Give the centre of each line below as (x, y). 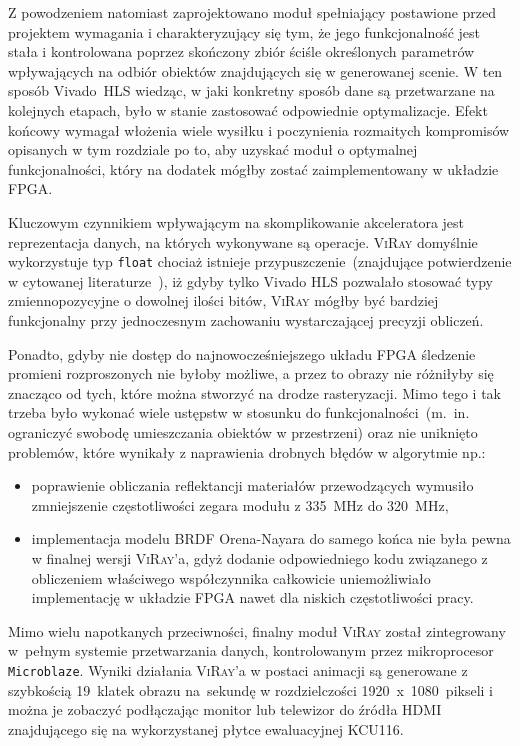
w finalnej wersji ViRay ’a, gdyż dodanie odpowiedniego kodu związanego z (259, 557)
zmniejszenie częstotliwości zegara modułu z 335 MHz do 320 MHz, (240, 504)
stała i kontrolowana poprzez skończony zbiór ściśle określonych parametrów (241, 51)
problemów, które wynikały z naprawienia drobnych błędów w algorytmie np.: (247, 451)
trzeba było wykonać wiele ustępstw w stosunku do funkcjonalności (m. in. (239, 412)
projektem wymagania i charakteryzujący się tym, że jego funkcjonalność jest (244, 31)
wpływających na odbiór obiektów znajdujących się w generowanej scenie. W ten (255, 70)
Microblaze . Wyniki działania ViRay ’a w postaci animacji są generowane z (238, 669)
